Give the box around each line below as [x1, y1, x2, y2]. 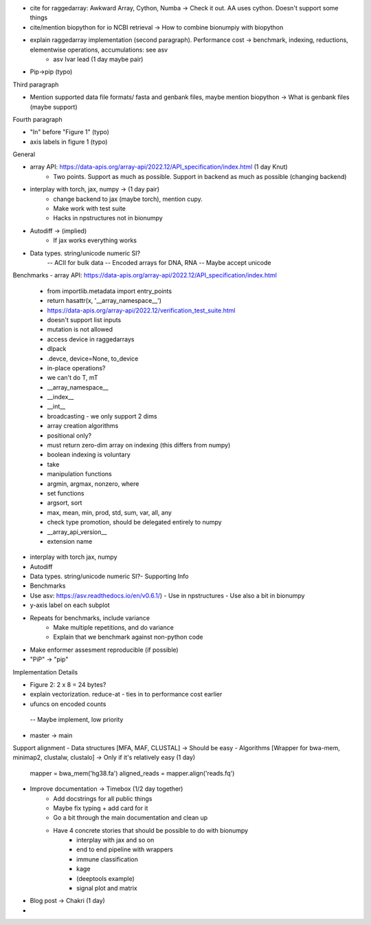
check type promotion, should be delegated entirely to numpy [47, 518, 223, 527]
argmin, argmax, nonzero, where [47, 479, 139, 488]
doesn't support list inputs [47, 315, 122, 323]
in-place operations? [47, 363, 106, 372]
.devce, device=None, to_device [47, 354, 139, 363]
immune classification [76, 855, 139, 863]
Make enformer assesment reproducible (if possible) [30, 646, 179, 654]
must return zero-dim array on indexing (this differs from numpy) [47, 441, 231, 449]
